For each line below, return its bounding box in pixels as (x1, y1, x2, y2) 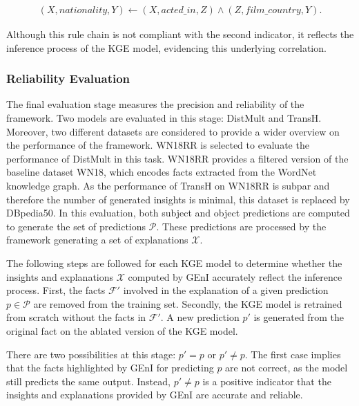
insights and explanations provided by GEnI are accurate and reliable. (6, 387, 303, 402)
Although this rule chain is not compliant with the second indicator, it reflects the (6, 27, 354, 41)
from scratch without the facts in (6, 310, 146, 324)
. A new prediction (160, 310, 240, 324)
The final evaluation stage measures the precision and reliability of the (6, 97, 304, 111)
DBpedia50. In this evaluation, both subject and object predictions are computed (6, 205, 350, 220)
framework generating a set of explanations (6, 232, 188, 247)
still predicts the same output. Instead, (6, 373, 171, 388)
